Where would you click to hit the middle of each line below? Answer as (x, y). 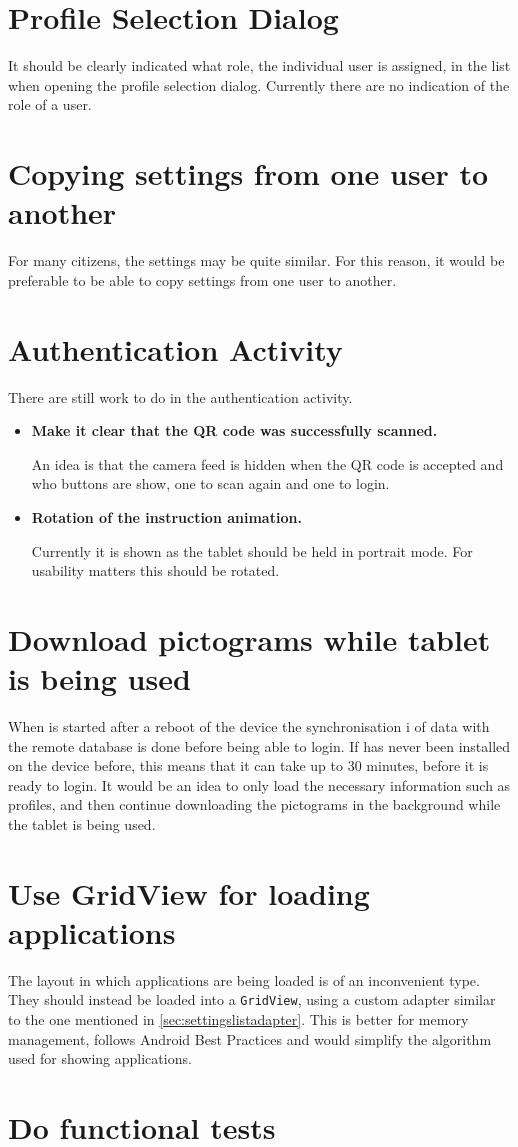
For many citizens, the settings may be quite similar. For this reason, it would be (256, 260)
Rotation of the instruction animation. (166, 516)
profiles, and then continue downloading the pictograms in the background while (254, 804)
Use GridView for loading (189, 892)
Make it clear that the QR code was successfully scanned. (234, 430)
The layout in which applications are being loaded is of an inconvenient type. (244, 979)
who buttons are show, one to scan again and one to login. (210, 483)
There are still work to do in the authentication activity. (180, 396)
